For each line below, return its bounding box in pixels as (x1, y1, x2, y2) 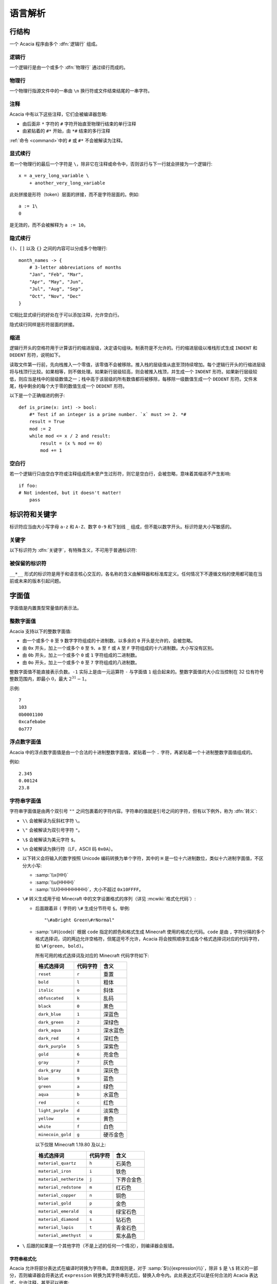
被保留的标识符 (9, 560, 47, 567)
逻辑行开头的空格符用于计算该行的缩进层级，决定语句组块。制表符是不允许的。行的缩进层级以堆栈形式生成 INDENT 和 (9, 345, 258, 351)
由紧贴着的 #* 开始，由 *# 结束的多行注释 (22, 128, 110, 134)
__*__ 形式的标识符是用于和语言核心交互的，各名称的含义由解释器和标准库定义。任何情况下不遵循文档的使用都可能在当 (9, 571, 263, 577)
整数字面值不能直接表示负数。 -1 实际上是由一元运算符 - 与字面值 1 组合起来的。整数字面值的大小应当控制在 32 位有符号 (9, 668, 264, 675)
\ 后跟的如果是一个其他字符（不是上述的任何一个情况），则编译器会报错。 (22, 1242, 177, 1249)
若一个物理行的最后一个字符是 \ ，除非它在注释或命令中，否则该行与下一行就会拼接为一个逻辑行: (9, 161, 213, 167)
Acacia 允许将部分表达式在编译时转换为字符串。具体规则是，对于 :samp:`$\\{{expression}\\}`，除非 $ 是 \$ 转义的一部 (9, 1265, 259, 1271)
